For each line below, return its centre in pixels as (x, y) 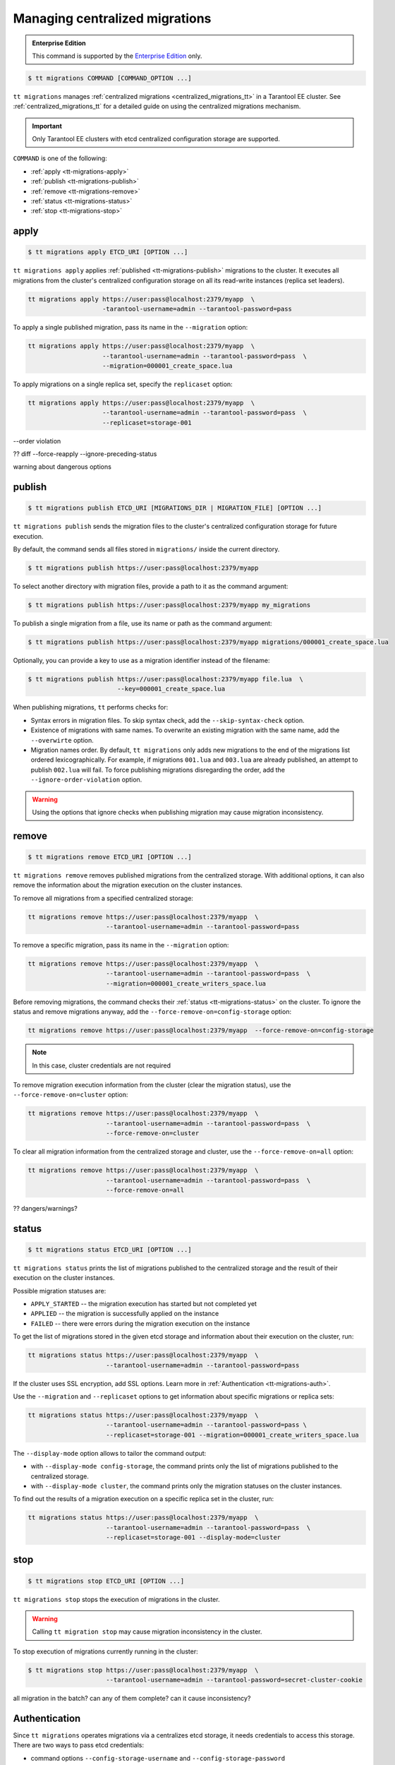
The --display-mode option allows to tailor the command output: (110, 1453)
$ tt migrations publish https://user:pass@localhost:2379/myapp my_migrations (169, 605)
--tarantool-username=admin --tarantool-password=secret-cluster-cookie (235, 1680)
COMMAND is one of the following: (60, 158)
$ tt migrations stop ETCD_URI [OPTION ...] (106, 1581)
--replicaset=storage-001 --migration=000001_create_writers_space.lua (232, 1435)
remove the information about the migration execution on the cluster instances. (128, 885)
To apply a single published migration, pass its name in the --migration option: (130, 328)
